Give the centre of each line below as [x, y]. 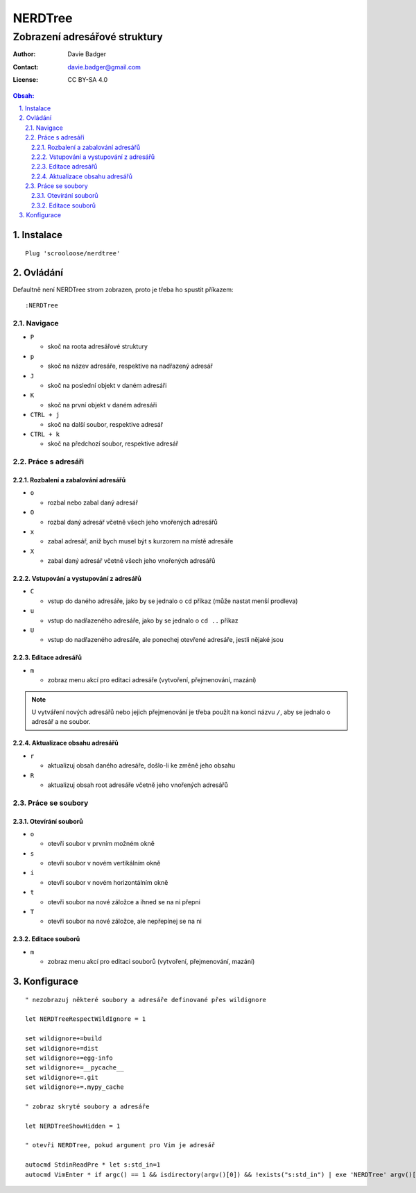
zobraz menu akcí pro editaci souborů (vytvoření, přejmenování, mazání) [151, 962]
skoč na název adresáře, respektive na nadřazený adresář [130, 366]
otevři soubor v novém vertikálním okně [104, 863]
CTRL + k [45, 434]
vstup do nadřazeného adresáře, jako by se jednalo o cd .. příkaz [143, 620]
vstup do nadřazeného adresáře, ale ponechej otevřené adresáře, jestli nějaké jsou [165, 640]
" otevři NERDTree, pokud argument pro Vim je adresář [120, 1145]
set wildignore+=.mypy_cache [75, 1087]
